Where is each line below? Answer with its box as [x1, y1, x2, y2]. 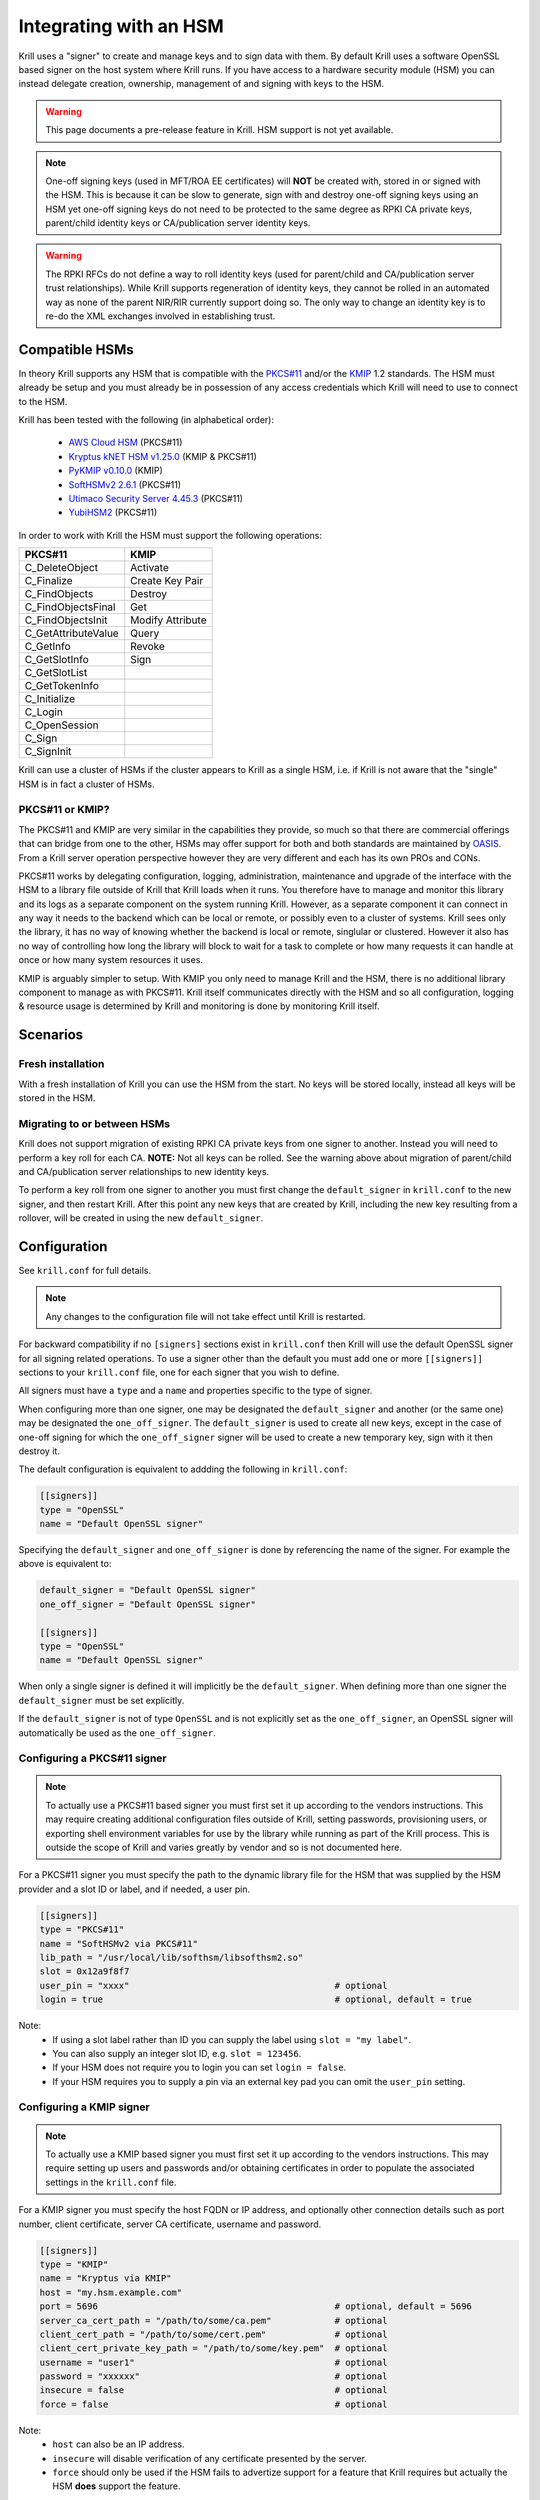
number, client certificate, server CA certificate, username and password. [18, 2218, 322, 2230]
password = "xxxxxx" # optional [39, 2371, 388, 2382]
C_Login [24, 705, 64, 719]
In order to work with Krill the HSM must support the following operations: [18, 529, 322, 541]
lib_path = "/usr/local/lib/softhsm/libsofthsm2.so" [39, 1951, 304, 1963]
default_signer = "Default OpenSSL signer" [39, 1585, 257, 1596]
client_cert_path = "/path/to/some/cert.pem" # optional [39, 2328, 388, 2340]
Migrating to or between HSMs [18, 1116, 171, 1130]
